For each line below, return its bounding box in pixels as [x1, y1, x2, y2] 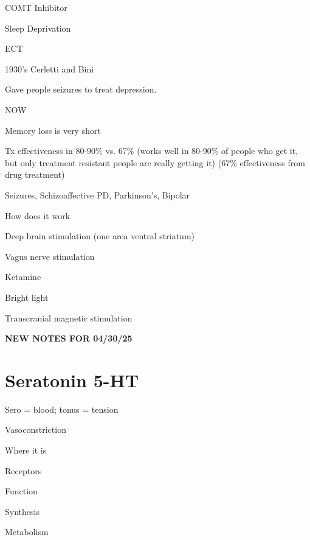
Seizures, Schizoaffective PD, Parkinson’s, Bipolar [5, 188, 190, 201]
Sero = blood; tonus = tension [5, 402, 119, 415]
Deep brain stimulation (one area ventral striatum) [5, 230, 195, 242]
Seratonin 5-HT [5, 367, 139, 392]
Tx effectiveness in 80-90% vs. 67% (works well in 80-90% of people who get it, [5, 144, 298, 157]
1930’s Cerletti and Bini [5, 62, 94, 75]
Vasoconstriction [5, 423, 66, 436]
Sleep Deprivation [5, 21, 71, 34]
